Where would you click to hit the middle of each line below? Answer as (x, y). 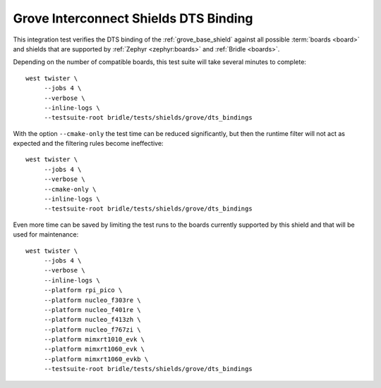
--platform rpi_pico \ (83, 290)
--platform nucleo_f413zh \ (92, 320)
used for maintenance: (46, 234)
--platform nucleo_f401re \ (92, 309)
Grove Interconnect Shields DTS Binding (133, 18)
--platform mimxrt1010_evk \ (94, 339)
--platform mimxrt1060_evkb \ (96, 359)
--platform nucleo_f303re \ (92, 300)
